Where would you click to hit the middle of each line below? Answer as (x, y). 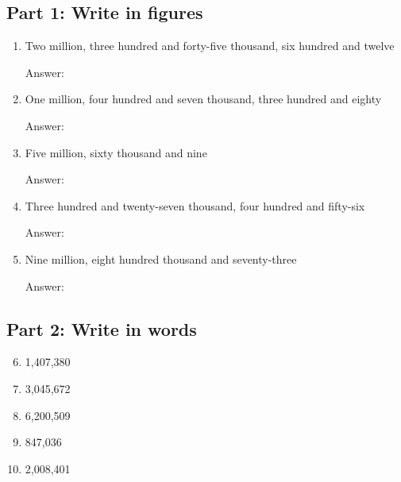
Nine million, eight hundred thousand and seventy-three (161, 258)
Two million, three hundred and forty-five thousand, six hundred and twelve (210, 46)
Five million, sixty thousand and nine (116, 152)
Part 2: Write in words (102, 328)
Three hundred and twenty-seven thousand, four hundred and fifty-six (195, 205)
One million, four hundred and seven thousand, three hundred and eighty (203, 99)
